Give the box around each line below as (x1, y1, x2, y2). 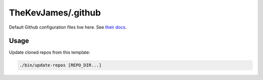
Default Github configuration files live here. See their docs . (9, 24, 127, 30)
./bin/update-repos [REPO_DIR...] (19, 63, 102, 68)
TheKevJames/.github (9, 7, 101, 18)
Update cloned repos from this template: (9, 49, 90, 55)
